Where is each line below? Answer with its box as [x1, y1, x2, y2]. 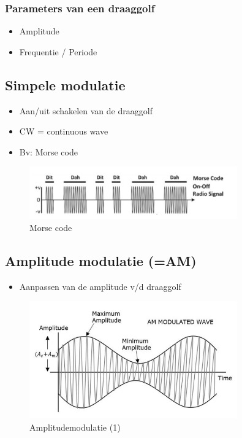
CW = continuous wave [19, 125, 108, 138]
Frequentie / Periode [19, 45, 97, 58]
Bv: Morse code [19, 145, 78, 158]
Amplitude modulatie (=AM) [5, 251, 197, 270]
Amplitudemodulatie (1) [29, 420, 121, 433]
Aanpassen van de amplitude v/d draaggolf [19, 280, 181, 292]
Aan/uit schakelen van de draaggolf [19, 104, 153, 117]
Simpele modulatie [5, 75, 126, 94]
